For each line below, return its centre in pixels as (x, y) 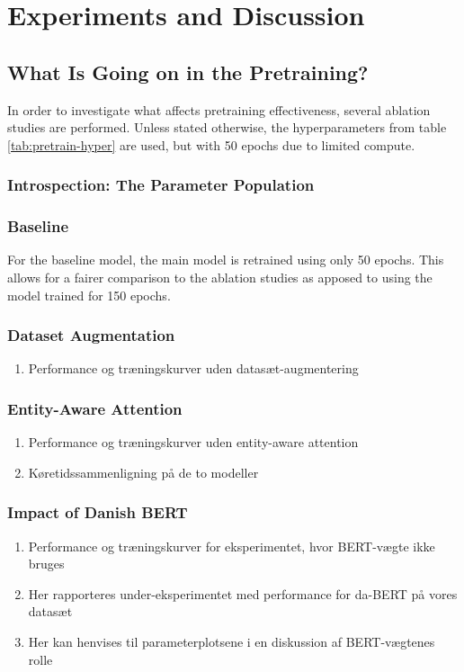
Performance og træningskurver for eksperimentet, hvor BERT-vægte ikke (232, 546)
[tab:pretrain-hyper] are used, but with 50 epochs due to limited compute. (211, 144)
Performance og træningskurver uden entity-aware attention (193, 442)
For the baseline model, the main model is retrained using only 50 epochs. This (226, 260)
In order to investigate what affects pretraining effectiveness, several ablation (219, 109)
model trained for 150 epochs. (89, 295)
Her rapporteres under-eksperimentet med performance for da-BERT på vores (243, 593)
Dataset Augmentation (91, 335)
